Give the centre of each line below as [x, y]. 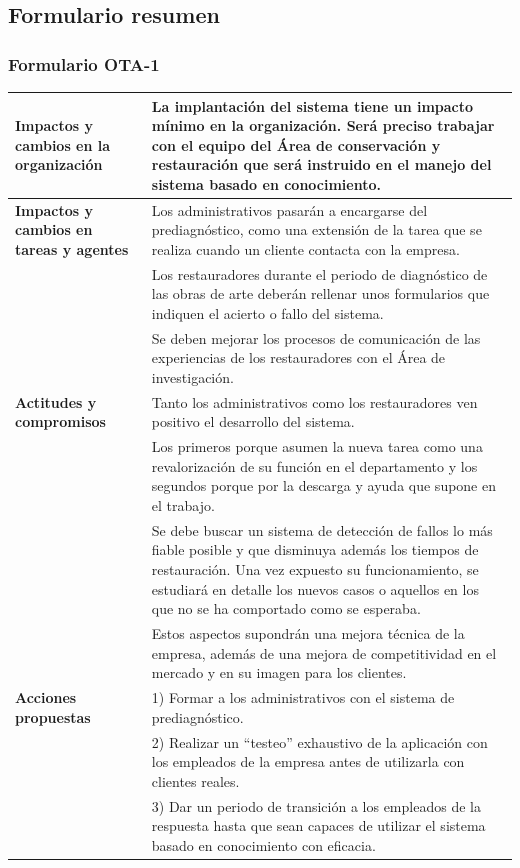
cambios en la [63, 144]
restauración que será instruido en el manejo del [321, 164]
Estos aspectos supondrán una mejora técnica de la [308, 633]
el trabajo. [183, 505]
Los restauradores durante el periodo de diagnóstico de [319, 273]
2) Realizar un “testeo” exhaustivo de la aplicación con [319, 741]
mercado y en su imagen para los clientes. [279, 672]
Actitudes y [56, 401]
